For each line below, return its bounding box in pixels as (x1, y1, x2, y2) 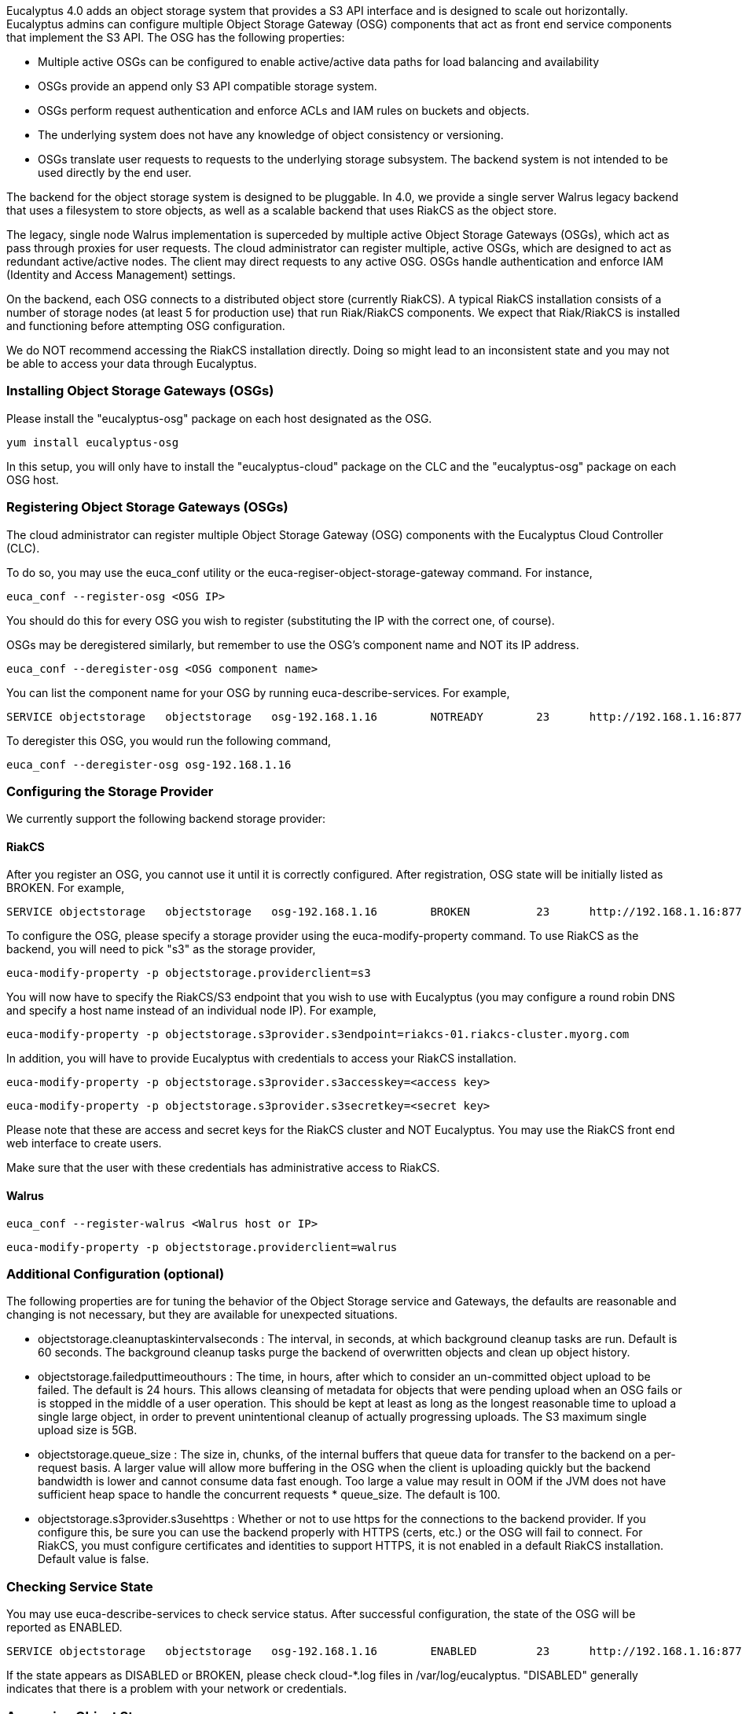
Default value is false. (38, 1552, 149, 1566)
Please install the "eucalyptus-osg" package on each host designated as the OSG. (6, 411, 432, 425)
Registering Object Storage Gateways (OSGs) (6, 499, 288, 516)
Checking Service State (6, 1578, 153, 1595)
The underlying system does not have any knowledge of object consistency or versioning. (38, 128, 504, 141)
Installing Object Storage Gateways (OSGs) (6, 383, 274, 399)
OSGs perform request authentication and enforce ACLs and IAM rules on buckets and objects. (38, 104, 530, 117)
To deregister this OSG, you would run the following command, (6, 733, 332, 747)
